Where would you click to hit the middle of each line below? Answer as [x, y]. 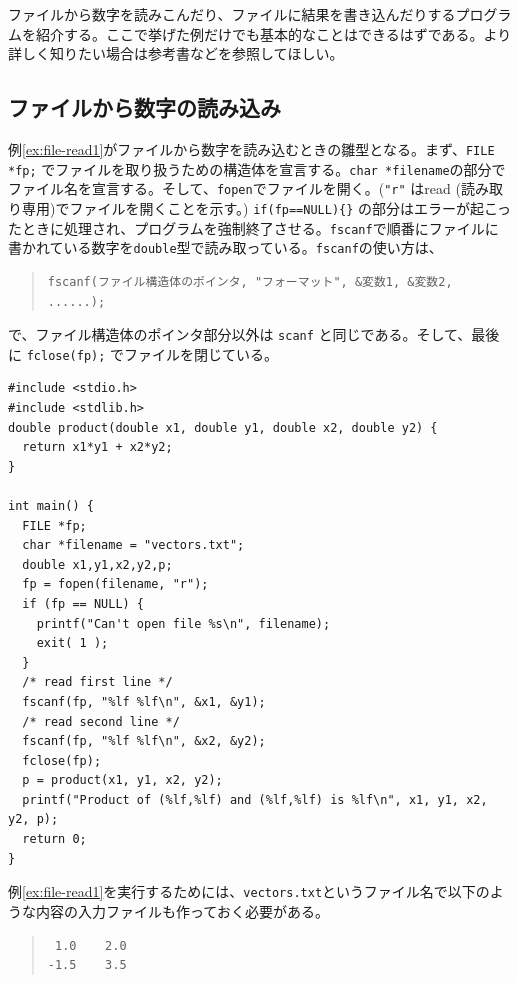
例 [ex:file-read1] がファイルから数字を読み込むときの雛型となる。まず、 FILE [251, 148]
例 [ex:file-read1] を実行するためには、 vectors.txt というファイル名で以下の [249, 891]
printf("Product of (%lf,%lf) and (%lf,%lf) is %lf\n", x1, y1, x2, [255, 799]
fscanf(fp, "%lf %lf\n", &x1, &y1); [144, 701]
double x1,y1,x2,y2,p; [97, 564]
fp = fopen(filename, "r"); [115, 584]
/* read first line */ [97, 682]
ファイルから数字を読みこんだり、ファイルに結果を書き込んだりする [232, 14]
